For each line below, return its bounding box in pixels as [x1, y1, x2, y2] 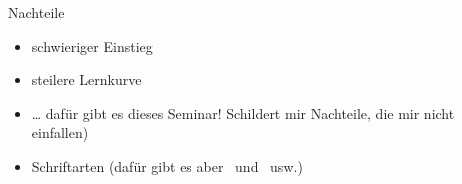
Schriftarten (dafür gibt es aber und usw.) [31, 155, 303, 176]
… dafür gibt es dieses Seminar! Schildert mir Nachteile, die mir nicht [31, 102, 455, 123]
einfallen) [31, 122, 89, 143]
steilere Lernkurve [31, 69, 142, 90]
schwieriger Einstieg [31, 35, 153, 56]
